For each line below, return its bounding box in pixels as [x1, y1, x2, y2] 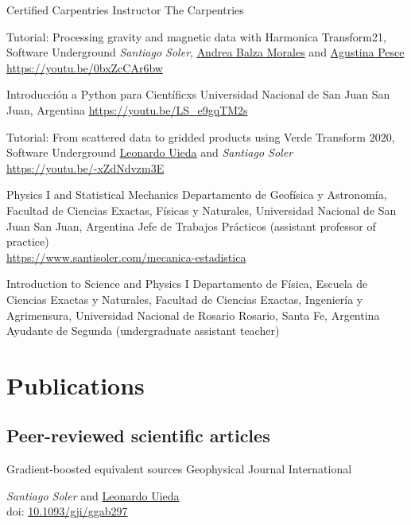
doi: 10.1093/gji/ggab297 [6, 503, 128, 519]
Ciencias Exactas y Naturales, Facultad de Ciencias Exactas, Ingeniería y [6, 290, 363, 307]
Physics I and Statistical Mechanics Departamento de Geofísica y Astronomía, [6, 186, 387, 203]
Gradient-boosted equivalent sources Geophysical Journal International [6, 461, 352, 477]
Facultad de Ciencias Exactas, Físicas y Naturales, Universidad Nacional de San [6, 201, 397, 218]
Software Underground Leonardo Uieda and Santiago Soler [6, 144, 293, 161]
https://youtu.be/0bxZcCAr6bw [6, 59, 163, 76]
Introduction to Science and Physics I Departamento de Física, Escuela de [6, 275, 368, 292]
